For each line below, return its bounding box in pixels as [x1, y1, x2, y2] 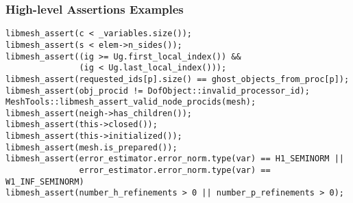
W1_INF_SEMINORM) [5, 176, 84, 187]
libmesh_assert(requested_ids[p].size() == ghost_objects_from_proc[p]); [5, 74, 350, 84]
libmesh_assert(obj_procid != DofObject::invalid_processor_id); [5, 85, 310, 96]
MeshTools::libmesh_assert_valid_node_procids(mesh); [5, 97, 256, 107]
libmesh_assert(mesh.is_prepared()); [5, 142, 178, 152]
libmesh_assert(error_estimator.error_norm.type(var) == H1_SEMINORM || [5, 154, 344, 164]
